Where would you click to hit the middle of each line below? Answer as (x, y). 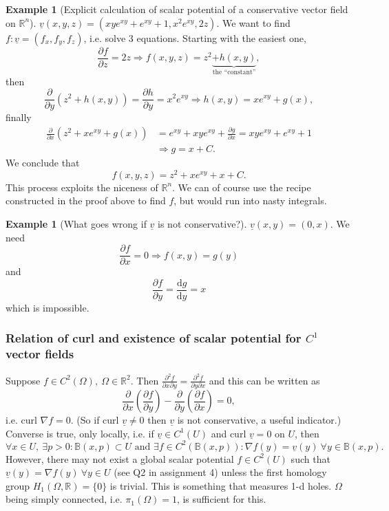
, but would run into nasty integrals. (250, 200)
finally (19, 117)
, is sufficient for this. (221, 499)
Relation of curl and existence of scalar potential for (154, 338)
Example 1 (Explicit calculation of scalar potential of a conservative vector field (177, 9)
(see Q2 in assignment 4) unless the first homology (220, 472)
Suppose (23, 380)
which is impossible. (48, 307)
